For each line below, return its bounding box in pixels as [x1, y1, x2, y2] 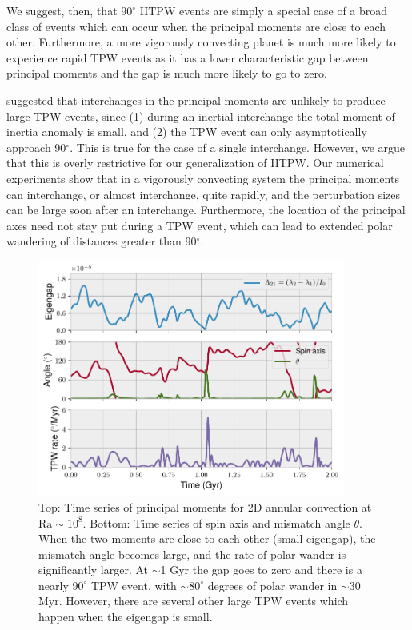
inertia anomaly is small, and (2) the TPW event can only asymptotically [6, 123, 367, 140]
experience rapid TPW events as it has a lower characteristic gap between [6, 49, 369, 66]
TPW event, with [90, 576, 177, 593]
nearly [38, 576, 69, 593]
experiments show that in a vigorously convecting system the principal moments [6, 169, 399, 186]
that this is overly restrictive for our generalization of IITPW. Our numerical [6, 154, 384, 171]
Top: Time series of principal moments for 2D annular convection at [38, 498, 372, 515]
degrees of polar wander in [207, 576, 338, 593]
